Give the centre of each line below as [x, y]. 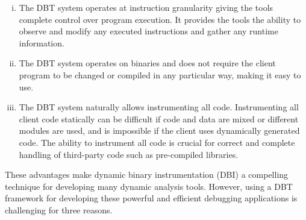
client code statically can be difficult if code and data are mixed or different [159, 118]
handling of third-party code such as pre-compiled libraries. [129, 154]
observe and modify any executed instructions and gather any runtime [148, 31]
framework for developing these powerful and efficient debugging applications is [151, 198]
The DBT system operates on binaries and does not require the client [147, 63]
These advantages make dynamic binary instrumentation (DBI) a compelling [147, 174]
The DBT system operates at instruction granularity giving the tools [146, 7]
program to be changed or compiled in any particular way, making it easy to [160, 74]
